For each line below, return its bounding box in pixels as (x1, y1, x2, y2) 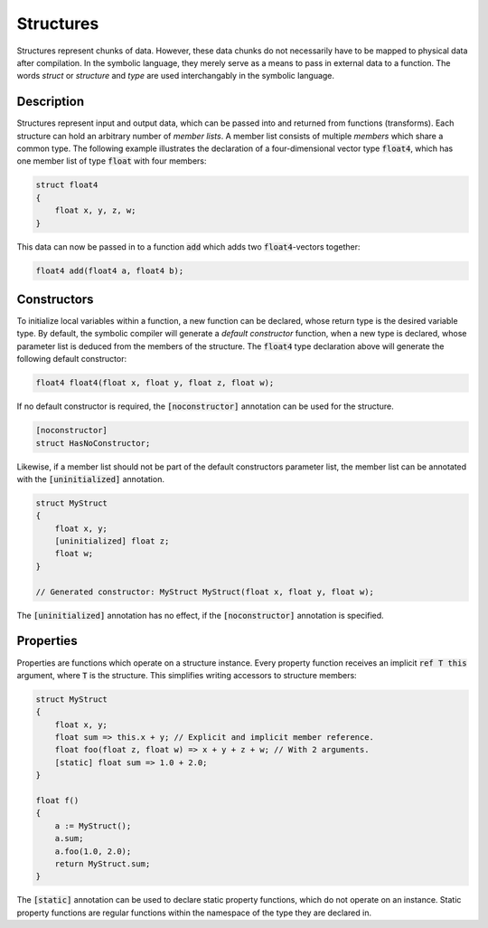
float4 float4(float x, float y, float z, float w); (35, 378, 275, 388)
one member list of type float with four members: (16, 156, 207, 166)
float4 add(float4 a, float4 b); (35, 265, 184, 276)
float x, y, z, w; (54, 205, 136, 216)
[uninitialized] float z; (54, 536, 170, 546)
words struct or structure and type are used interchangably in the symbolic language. (16, 71, 334, 81)
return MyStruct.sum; (54, 858, 151, 868)
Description (16, 94, 85, 109)
